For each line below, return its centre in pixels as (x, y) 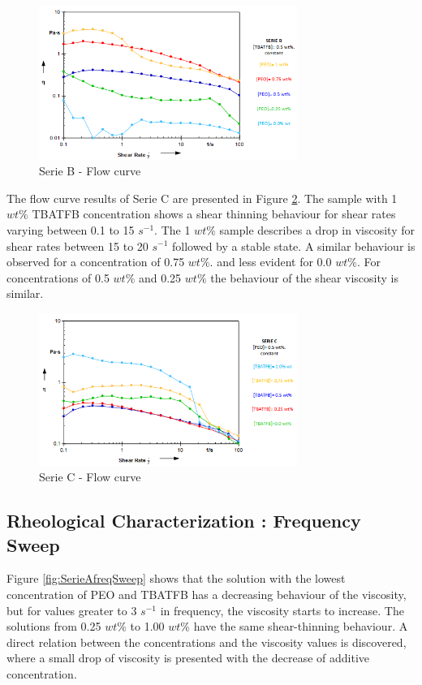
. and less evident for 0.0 (271, 262)
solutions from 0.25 (54, 626)
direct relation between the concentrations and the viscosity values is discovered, (207, 642)
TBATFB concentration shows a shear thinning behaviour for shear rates (214, 214)
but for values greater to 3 (72, 610)
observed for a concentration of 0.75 (96, 262)
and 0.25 (160, 277)
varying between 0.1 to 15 (71, 229)
